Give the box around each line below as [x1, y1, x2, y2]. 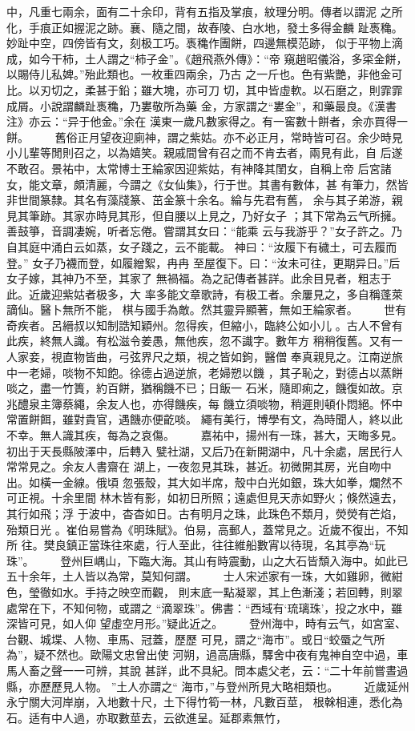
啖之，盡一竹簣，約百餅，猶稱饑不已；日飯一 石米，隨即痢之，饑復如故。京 [6, 380, 403, 396]
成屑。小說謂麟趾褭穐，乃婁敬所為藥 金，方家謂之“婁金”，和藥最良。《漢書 [6, 97, 397, 114]
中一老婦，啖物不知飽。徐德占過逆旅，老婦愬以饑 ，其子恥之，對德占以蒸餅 [6, 363, 403, 380]
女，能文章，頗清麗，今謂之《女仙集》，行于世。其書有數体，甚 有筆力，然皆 [6, 175, 409, 192]
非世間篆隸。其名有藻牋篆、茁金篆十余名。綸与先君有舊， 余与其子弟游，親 [6, 191, 403, 208]
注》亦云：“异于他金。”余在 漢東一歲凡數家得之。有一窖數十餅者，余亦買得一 [6, 113, 408, 130]
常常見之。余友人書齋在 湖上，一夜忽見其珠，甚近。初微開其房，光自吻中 [6, 458, 392, 475]
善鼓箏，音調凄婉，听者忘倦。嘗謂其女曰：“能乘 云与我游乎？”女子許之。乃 [6, 223, 402, 239]
